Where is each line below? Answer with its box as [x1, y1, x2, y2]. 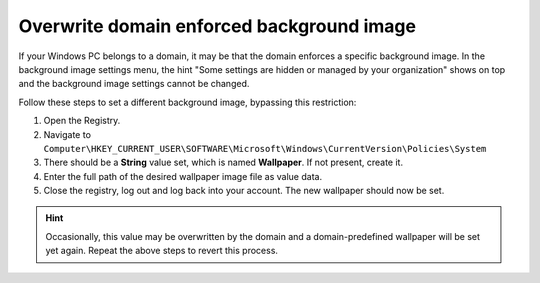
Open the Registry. [43, 115, 121, 127]
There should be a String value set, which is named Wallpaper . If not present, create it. [43, 156, 404, 169]
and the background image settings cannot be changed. [18, 78, 250, 90]
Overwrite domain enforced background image [18, 15, 417, 37]
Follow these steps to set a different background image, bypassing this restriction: [18, 96, 357, 108]
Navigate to [43, 128, 92, 140]
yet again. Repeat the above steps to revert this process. [45, 245, 279, 257]
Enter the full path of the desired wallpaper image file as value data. [43, 170, 323, 182]
